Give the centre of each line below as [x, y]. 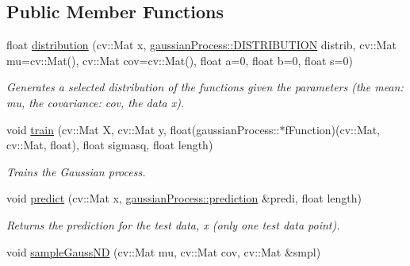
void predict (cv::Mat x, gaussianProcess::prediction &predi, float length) [184, 198]
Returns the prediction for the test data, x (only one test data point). [173, 224]
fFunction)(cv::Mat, [333, 129]
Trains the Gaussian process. [76, 171]
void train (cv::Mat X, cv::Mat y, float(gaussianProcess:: [143, 129]
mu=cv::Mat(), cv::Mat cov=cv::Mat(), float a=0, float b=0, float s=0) [180, 60]
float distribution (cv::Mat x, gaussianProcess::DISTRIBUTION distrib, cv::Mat [201, 45]
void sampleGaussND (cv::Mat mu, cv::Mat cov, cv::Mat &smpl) [164, 251]
